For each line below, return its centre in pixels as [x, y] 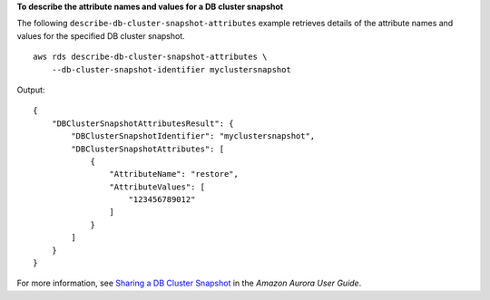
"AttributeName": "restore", [174, 174]
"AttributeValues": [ [157, 187]
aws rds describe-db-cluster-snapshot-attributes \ [150, 57]
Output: [31, 90]
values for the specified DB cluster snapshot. [101, 35]
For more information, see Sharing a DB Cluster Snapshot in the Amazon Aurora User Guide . [189, 283]
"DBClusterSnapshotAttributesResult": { [143, 123]
